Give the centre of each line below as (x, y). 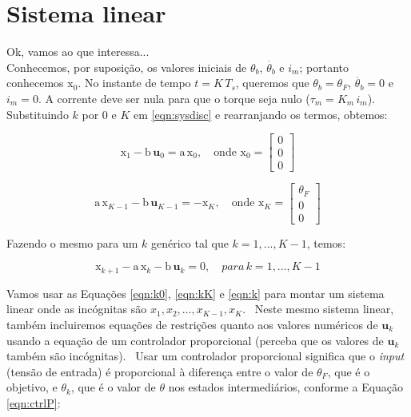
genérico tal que (190, 242)
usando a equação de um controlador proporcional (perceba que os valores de (195, 340)
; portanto (324, 67)
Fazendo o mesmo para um (72, 242)
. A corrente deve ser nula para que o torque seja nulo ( (174, 98)
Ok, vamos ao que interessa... (78, 52)
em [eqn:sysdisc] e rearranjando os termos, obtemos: (260, 114)
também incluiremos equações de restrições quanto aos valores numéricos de (192, 324)
